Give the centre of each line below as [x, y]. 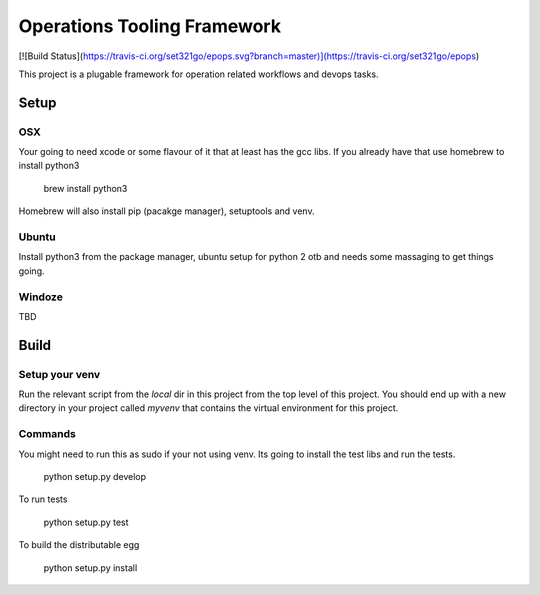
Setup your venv [59, 374]
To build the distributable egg [79, 545]
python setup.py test [86, 522]
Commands [47, 434]
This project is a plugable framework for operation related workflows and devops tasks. [198, 74]
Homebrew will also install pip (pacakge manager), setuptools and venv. [166, 211]
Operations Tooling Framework [150, 26]
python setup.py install [90, 567]
